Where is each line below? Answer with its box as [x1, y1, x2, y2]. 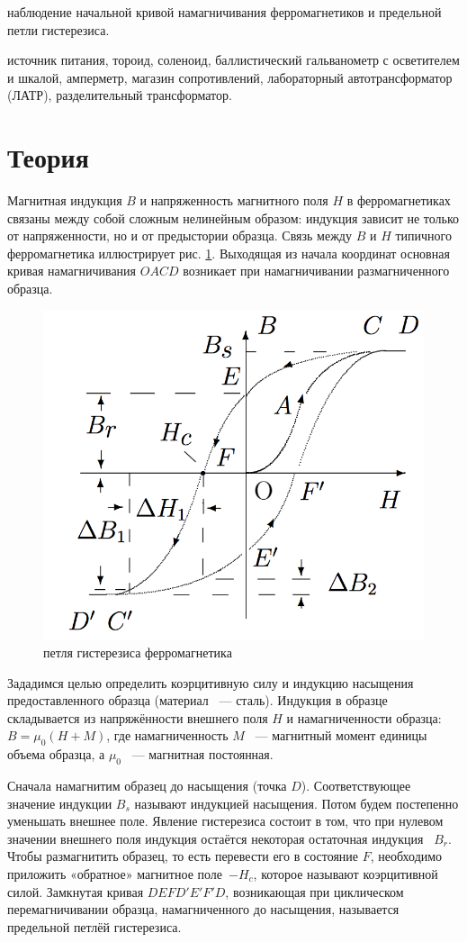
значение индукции [7, 793, 112, 812]
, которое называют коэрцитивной [253, 864, 438, 883]
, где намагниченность [106, 726, 229, 745]
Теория [7, 139, 89, 176]
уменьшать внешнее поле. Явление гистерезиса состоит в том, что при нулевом [7, 811, 444, 830]
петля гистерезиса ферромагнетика [43, 643, 232, 661]
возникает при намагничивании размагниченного [183, 261, 450, 280]
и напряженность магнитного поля [139, 191, 328, 210]
